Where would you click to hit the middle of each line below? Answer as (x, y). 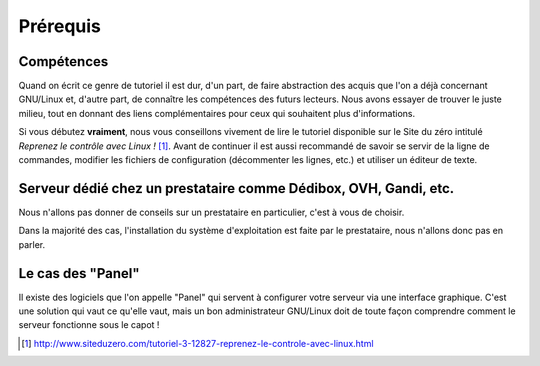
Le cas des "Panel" (79, 273)
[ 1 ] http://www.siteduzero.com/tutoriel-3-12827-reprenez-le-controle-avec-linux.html (197, 343)
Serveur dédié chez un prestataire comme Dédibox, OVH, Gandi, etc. (236, 188)
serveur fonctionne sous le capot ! (89, 325)
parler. (32, 244)
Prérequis (60, 26)
